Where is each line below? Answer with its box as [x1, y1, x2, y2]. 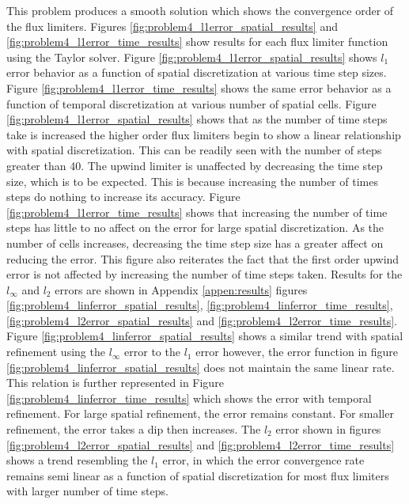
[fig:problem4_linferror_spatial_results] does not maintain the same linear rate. [6, 358, 395, 375]
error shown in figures [275, 421, 381, 438]
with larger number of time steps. [6, 483, 169, 499]
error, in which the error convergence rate [162, 452, 365, 468]
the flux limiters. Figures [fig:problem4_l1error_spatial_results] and [6, 17, 338, 34]
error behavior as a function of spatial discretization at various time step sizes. [6, 64, 387, 81]
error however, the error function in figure [195, 343, 398, 360]
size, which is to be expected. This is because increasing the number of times [6, 172, 378, 189]
